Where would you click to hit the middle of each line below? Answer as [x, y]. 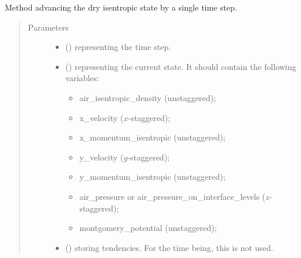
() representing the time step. [118, 47]
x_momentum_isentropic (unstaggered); [153, 137]
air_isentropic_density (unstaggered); [148, 97]
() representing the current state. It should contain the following [181, 66]
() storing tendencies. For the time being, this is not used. [169, 247]
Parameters [48, 27]
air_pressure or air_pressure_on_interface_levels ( [173, 196]
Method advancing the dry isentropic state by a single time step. [121, 7]
